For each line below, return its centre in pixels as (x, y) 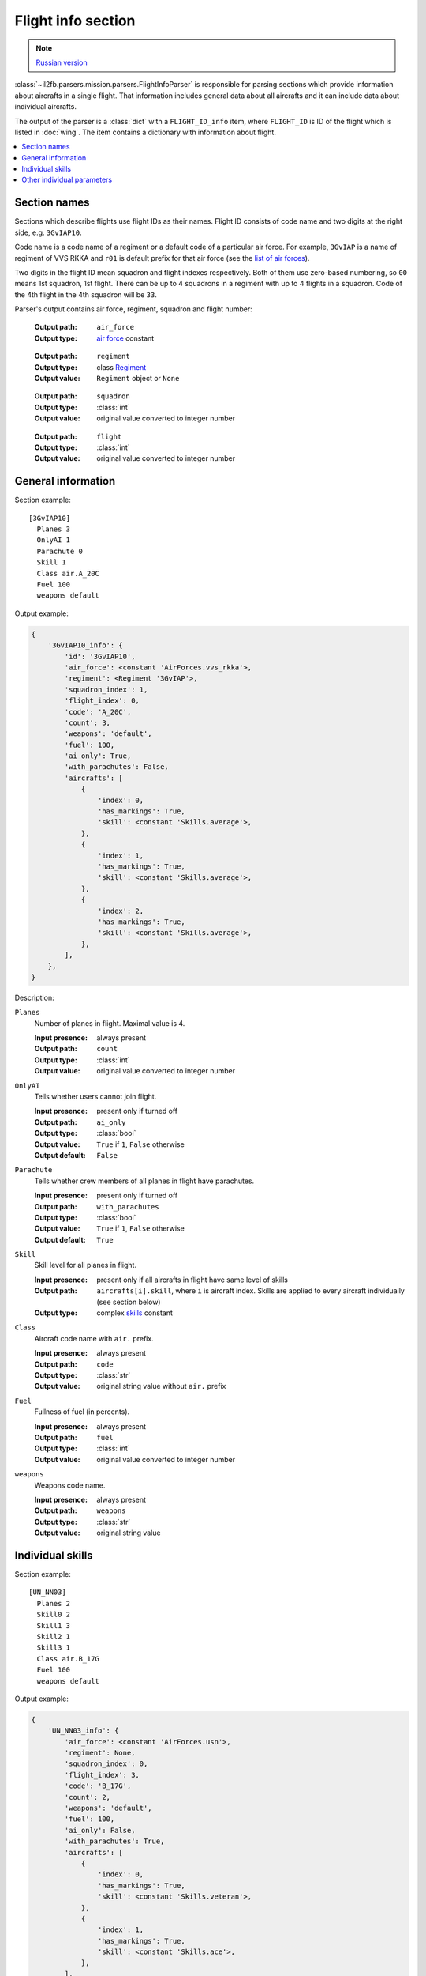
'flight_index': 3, (102, 1775)
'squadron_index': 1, (106, 689)
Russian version (62, 62)
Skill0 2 (54, 1615)
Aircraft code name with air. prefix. (94, 1338)
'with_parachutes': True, (114, 1841)
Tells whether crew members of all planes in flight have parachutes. (144, 1181)
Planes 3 (54, 529)
